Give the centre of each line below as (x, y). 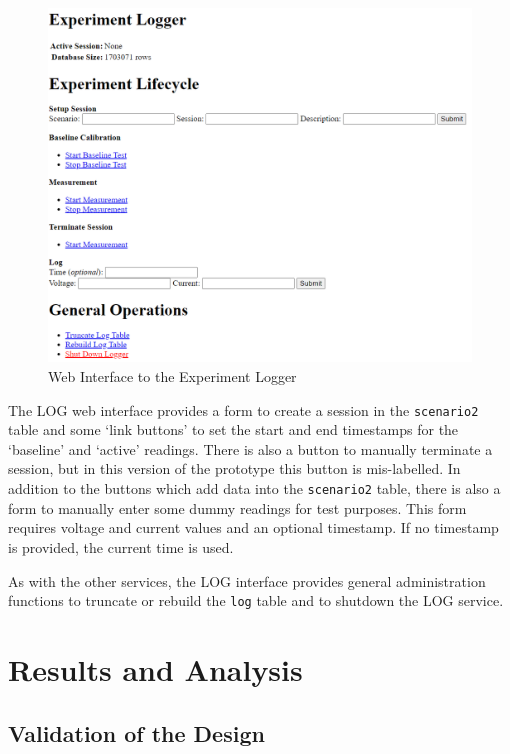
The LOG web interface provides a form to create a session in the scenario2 (243, 409)
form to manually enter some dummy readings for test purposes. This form (237, 507)
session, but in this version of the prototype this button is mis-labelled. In (234, 468)
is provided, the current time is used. (121, 546)
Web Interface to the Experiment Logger (172, 376)
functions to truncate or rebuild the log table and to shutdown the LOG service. (256, 600)
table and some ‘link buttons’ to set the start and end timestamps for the (233, 429)
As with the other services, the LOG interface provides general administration (247, 580)
